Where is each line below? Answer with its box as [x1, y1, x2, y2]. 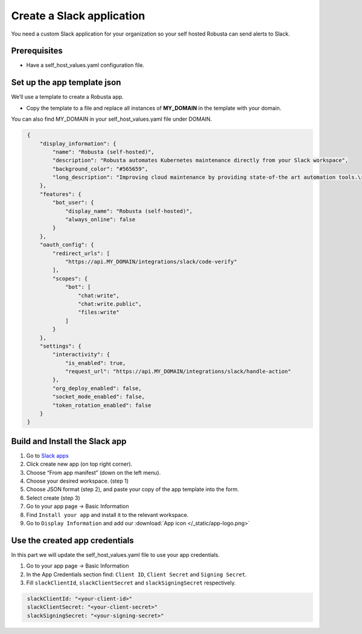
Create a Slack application [11, 9, 145, 22]
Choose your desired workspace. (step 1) [26, 477, 129, 485]
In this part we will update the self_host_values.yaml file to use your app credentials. [11, 551, 220, 558]
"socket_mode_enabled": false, [52, 393, 145, 401]
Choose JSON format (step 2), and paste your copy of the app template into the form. [26, 486, 240, 493]
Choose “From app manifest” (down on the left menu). [26, 469, 161, 476]
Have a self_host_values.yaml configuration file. [26, 62, 145, 69]
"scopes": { [52, 275, 88, 282]
